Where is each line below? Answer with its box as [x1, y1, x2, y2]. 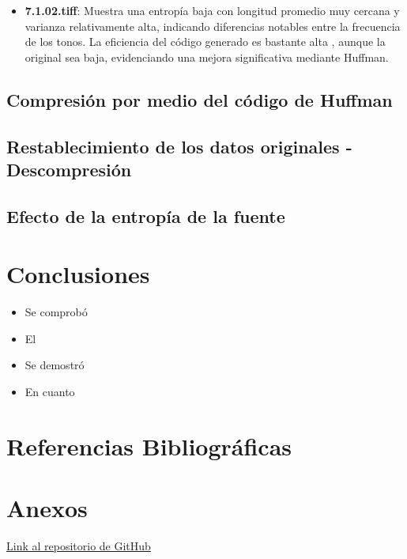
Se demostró [24, 357, 85, 373]
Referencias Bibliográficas [6, 429, 292, 462]
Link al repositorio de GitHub [6, 538, 151, 554]
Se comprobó [24, 304, 88, 320]
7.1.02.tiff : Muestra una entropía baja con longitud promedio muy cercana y [24, 2, 400, 18]
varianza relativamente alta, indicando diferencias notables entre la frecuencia [24, 17, 401, 34]
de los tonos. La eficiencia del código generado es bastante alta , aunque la [24, 33, 386, 50]
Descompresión [6, 157, 132, 181]
